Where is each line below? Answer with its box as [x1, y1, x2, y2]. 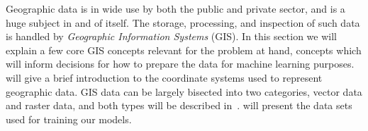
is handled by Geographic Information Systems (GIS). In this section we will [6, 29, 338, 44]
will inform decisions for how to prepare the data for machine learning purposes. [6, 56, 355, 71]
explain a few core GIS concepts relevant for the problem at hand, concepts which [6, 42, 362, 57]
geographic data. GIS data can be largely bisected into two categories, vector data [6, 84, 362, 99]
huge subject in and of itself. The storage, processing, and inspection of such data [6, 15, 360, 30]
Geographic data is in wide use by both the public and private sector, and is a [6, 1, 345, 15]
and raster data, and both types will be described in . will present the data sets [6, 98, 352, 113]
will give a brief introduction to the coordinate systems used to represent [6, 70, 323, 85]
